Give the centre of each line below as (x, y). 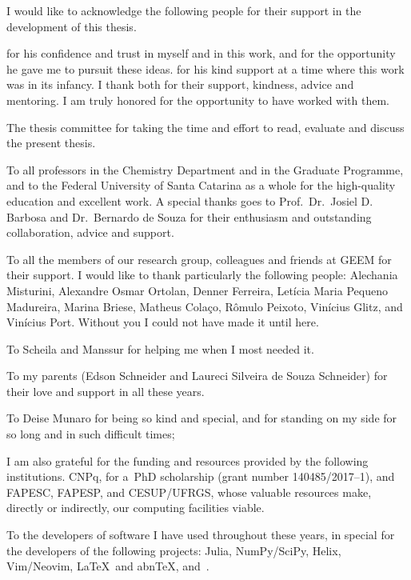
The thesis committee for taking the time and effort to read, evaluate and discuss (205, 127)
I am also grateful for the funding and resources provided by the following (188, 460)
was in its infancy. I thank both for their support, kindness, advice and (180, 84)
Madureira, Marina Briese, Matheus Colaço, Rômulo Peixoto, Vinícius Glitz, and (205, 306)
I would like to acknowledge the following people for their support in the (184, 10)
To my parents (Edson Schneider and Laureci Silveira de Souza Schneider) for (197, 376)
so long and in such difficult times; (91, 434)
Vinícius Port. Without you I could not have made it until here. (163, 322)
